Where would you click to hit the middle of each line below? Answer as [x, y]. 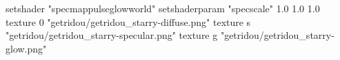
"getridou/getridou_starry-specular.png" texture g [112, 35]
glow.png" [26, 48]
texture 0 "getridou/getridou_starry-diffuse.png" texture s [128, 21]
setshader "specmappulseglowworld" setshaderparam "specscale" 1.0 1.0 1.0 [163, 8]
